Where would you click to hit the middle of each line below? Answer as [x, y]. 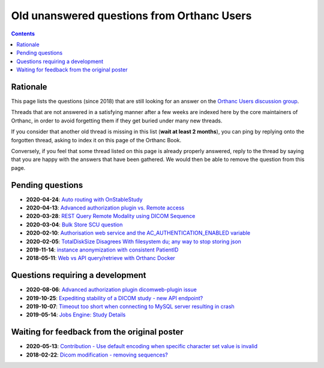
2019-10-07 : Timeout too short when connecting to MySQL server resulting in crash [130, 307]
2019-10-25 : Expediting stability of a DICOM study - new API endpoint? [115, 298]
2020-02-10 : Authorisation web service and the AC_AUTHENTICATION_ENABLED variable [138, 233]
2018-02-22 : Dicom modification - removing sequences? [97, 355]
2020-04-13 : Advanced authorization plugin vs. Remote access [105, 208]
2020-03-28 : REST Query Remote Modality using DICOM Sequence [111, 216]
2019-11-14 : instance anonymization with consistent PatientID [102, 250]
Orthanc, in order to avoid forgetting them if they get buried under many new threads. [117, 121]
